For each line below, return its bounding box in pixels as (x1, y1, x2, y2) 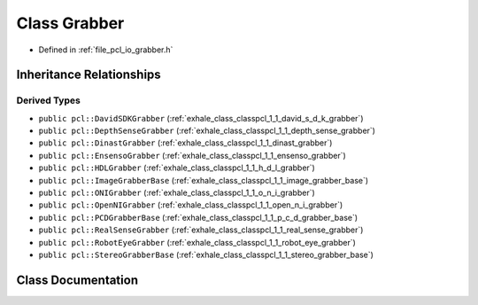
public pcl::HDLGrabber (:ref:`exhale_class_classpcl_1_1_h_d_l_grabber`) (38, 162, 316, 173)
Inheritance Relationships (16, 67, 161, 82)
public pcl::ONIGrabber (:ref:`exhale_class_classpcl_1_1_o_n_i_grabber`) (38, 187, 316, 199)
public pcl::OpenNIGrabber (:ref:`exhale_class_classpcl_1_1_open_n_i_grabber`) (38, 199, 343, 210)
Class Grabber (16, 13, 125, 33)
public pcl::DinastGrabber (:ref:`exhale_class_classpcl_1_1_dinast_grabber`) (38, 137, 333, 148)
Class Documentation (16, 272, 139, 287)
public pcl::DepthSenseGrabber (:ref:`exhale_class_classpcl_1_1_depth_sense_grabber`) (38, 125, 376, 137)
